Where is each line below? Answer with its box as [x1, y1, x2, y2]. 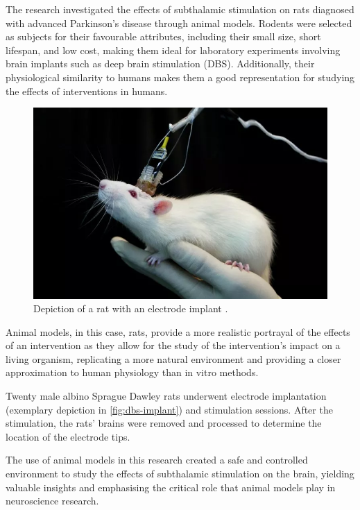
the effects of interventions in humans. [6, 83, 168, 98]
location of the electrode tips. [6, 429, 130, 443]
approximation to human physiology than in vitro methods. [6, 365, 259, 380]
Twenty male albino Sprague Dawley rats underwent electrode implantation [6, 389, 327, 403]
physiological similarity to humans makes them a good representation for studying [6, 69, 355, 84]
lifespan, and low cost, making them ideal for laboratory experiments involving [6, 42, 341, 57]
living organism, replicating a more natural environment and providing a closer [6, 351, 341, 366]
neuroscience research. [6, 493, 99, 508]
